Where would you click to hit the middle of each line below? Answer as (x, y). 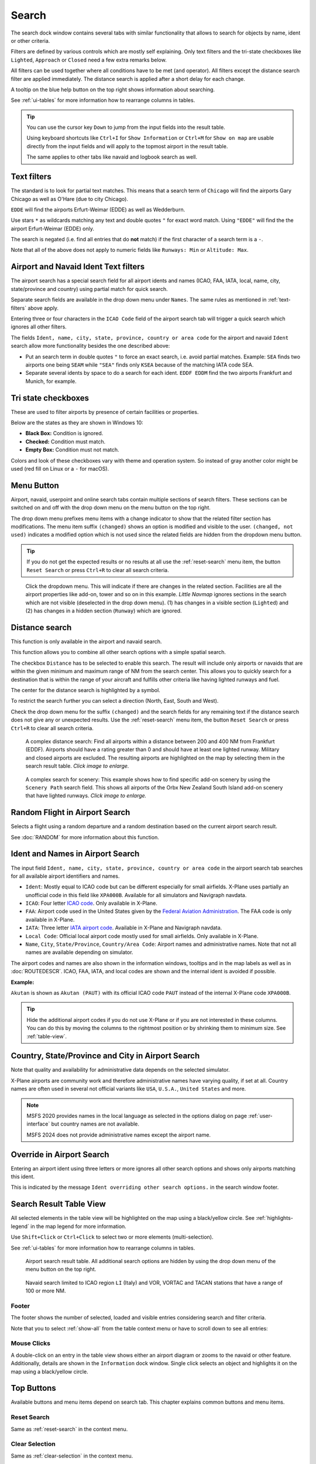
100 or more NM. (46, 1291)
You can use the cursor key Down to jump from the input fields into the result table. (126, 127)
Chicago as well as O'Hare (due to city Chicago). (70, 199)
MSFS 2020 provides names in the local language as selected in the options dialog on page (137, 1116)
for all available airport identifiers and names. (65, 876)
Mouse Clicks (31, 1343)
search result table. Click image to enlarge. (77, 766)
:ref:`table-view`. (47, 1036)
